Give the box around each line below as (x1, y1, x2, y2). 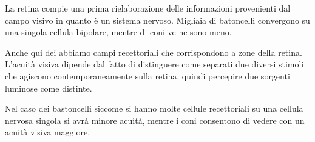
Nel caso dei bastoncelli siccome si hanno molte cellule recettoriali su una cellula (5, 102, 303, 115)
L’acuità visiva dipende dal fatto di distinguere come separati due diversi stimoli (5, 58, 304, 70)
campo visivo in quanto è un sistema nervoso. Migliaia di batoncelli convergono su (5, 13, 310, 26)
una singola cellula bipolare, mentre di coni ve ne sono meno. (5, 25, 232, 38)
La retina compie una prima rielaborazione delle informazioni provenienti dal (5, 2, 291, 14)
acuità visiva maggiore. (5, 126, 90, 138)
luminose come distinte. (5, 81, 92, 94)
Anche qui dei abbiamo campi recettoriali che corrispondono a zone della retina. (5, 46, 302, 58)
